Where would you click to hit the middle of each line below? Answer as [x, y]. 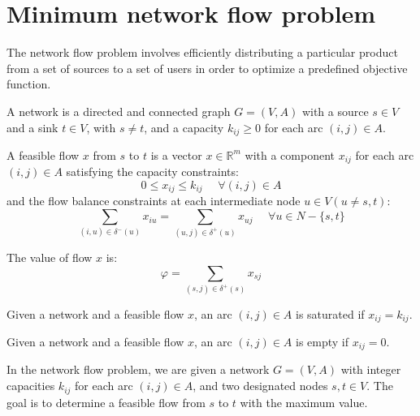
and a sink [32, 127]
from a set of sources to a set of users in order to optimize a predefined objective [207, 68]
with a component [290, 154]
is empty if [323, 341]
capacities [31, 386]
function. [29, 84]
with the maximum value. [304, 402]
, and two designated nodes [260, 386]
